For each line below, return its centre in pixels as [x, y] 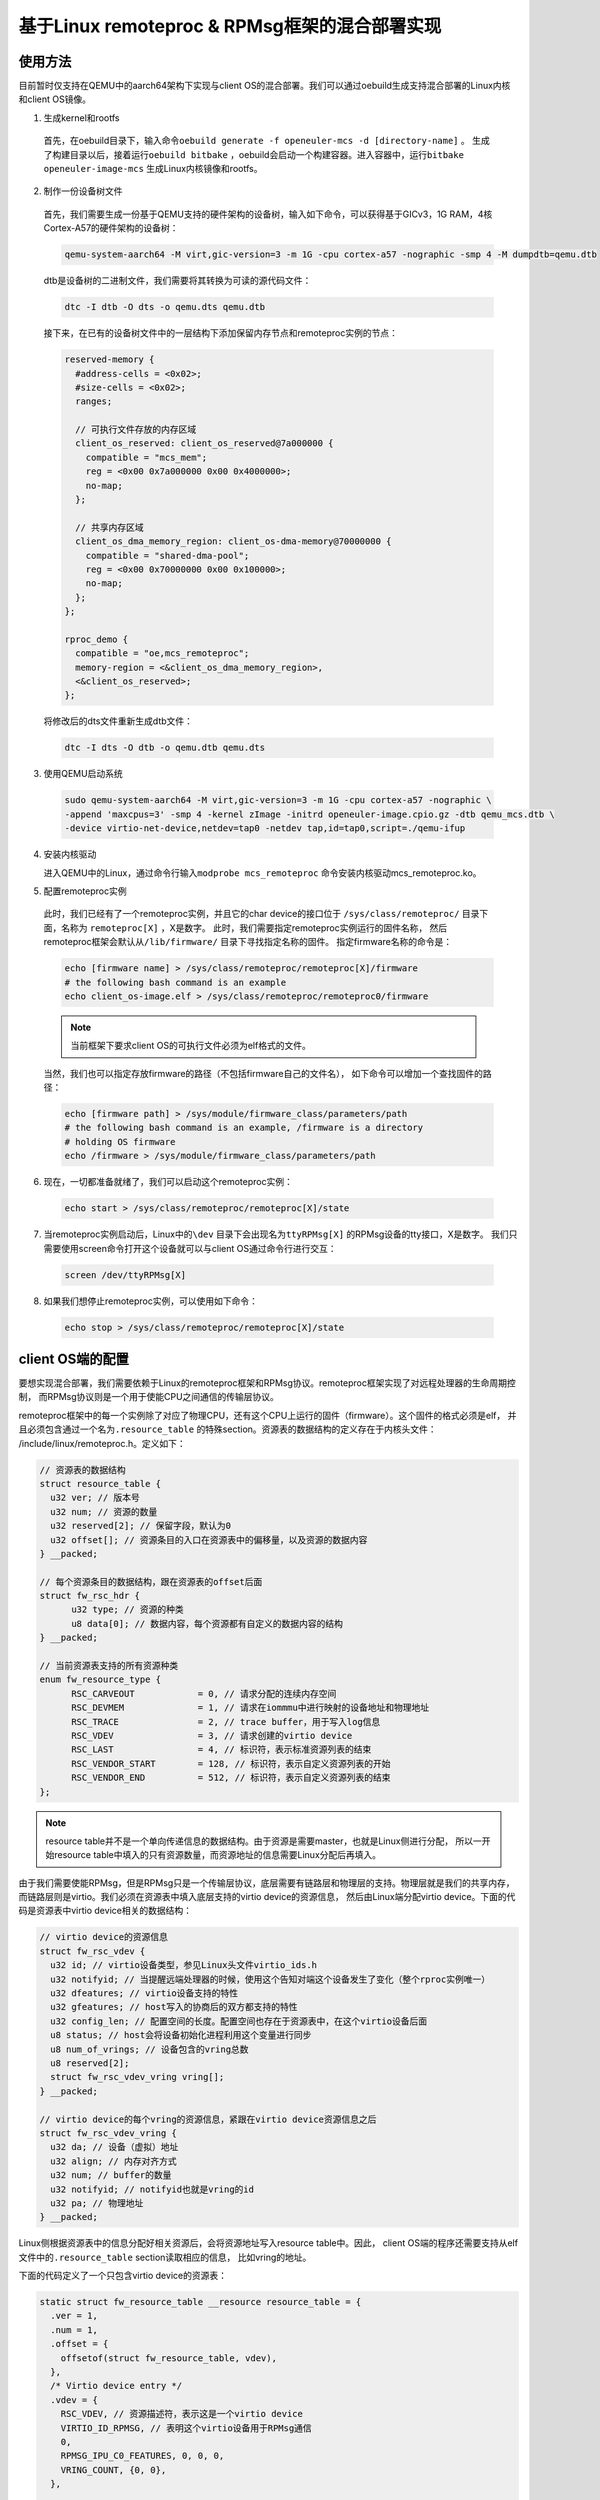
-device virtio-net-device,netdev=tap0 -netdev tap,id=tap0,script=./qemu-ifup [265, 828]
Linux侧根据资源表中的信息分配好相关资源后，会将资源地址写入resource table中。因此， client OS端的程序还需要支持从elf [268, 2243]
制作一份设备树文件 [83, 191]
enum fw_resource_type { [100, 1679]
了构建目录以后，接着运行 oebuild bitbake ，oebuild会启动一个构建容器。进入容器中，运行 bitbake [254, 154]
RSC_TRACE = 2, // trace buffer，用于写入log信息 [226, 1721]
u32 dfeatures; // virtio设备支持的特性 [144, 1993]
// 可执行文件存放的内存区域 [136, 429]
